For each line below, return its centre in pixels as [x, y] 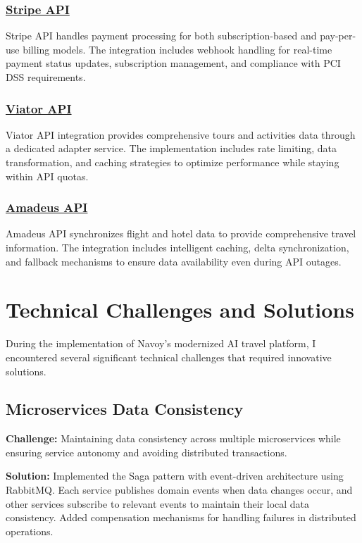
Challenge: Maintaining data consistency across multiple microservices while [173, 438]
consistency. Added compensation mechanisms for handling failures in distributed [181, 517]
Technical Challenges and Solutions [180, 310]
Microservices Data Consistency [125, 409]
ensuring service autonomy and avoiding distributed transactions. [146, 452]
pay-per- [338, 36]
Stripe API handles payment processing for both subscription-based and [161, 36]
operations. [30, 531]
